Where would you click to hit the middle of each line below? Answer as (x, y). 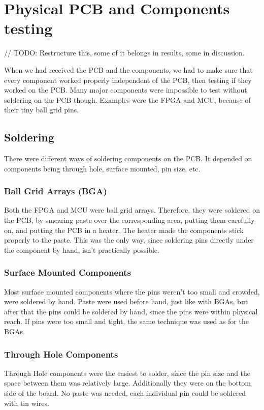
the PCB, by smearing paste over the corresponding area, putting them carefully (129, 220)
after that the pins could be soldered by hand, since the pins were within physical (131, 311)
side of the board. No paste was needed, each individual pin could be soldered (125, 393)
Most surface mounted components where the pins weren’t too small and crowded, (132, 291)
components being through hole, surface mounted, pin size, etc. (102, 168)
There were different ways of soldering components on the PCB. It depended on (128, 158)
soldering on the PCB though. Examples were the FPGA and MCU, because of (127, 99)
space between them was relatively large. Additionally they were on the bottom (127, 383)
